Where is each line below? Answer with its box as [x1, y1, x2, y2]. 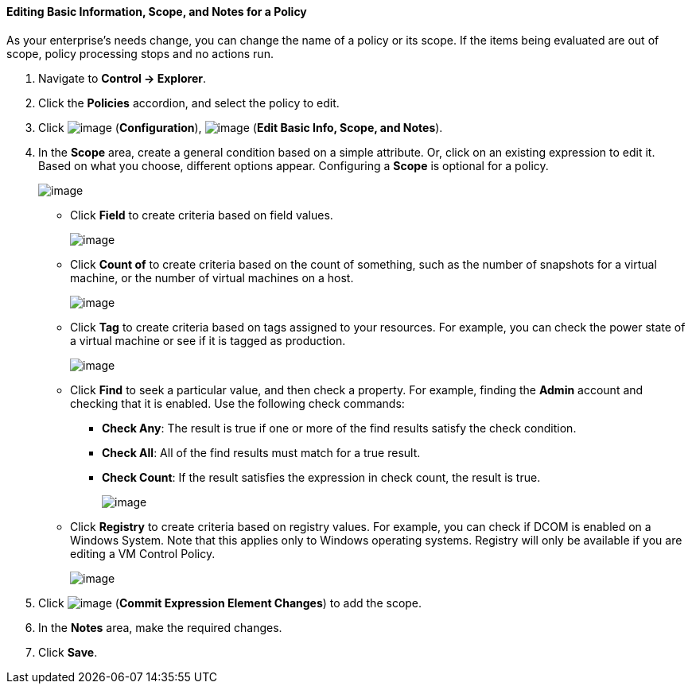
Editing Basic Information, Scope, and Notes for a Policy [6, 5, 307, 18]
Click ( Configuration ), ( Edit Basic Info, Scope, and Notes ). [38, 120, 443, 134]
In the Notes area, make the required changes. [38, 620, 282, 634]
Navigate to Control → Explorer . [38, 71, 207, 85]
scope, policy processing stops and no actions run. [6, 46, 274, 60]
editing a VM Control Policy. [70, 546, 216, 560]
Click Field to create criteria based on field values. [70, 207, 333, 222]
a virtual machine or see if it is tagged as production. [70, 333, 346, 347]
